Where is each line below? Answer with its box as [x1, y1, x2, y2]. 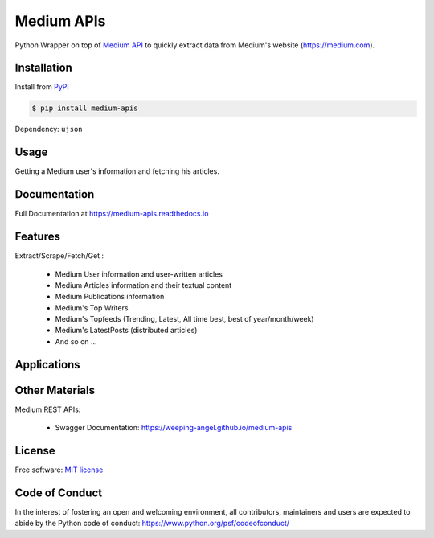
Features [14, 230, 60, 244]
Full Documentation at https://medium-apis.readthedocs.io [14, 209, 209, 219]
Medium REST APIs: [14, 405, 81, 414]
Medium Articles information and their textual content [55, 280, 232, 290]
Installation [14, 61, 72, 75]
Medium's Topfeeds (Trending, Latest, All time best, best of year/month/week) [55, 314, 314, 324]
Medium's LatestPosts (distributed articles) [55, 326, 198, 335]
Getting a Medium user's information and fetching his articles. [14, 166, 220, 176]
